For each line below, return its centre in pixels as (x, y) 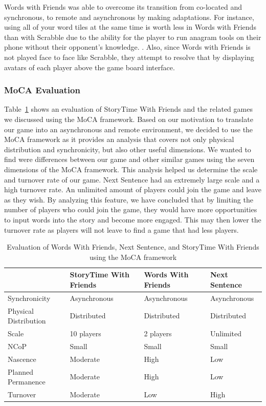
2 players (158, 333)
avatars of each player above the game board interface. (90, 67)
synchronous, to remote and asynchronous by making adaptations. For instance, (129, 17)
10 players (85, 333)
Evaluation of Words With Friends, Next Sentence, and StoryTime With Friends (133, 247)
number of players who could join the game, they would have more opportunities (131, 209)
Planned (20, 371)
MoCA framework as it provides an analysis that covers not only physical (119, 139)
